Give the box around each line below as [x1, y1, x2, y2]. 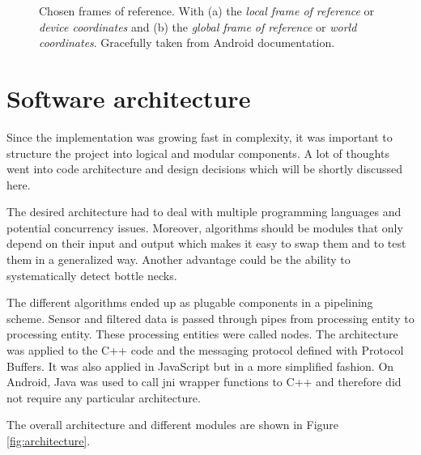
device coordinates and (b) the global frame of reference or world [39, 18, 357, 35]
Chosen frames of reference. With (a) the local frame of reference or [39, 2, 375, 19]
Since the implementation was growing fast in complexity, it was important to [6, 128, 393, 145]
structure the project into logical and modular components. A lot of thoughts [6, 144, 389, 161]
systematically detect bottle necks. [6, 266, 177, 283]
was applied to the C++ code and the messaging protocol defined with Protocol [6, 342, 404, 359]
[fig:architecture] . [6, 432, 91, 449]
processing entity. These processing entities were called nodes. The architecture [6, 325, 398, 342]
